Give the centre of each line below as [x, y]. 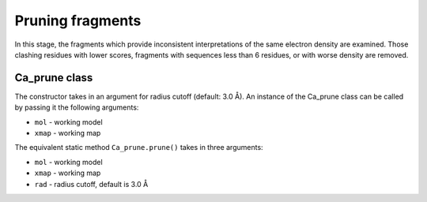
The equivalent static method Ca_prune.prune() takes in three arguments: [139, 148]
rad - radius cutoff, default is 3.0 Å [91, 184]
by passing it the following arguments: [77, 107]
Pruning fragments [78, 21]
